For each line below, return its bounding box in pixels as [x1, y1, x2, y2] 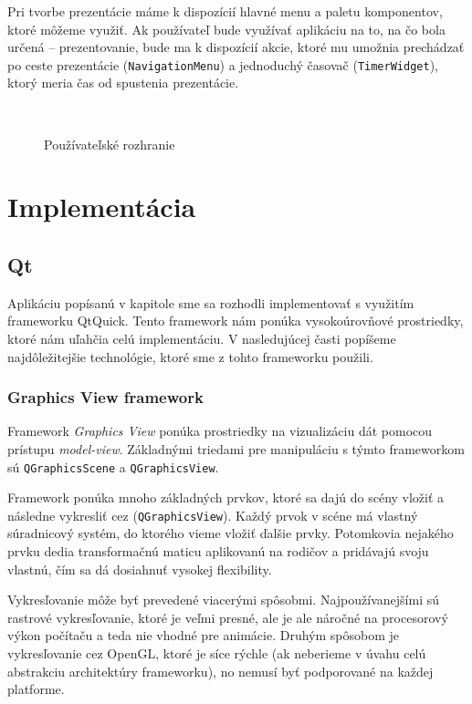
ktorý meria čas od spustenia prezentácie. [7, 73, 239, 92]
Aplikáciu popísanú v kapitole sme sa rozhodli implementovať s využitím [7, 293, 414, 312]
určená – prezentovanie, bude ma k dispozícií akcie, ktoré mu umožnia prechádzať [7, 37, 465, 57]
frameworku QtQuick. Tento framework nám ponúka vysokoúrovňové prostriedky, [7, 311, 464, 330]
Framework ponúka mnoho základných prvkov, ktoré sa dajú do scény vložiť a [7, 488, 445, 507]
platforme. [7, 679, 65, 699]
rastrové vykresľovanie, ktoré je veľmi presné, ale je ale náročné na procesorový [7, 607, 448, 626]
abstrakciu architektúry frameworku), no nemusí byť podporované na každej [7, 661, 434, 680]
